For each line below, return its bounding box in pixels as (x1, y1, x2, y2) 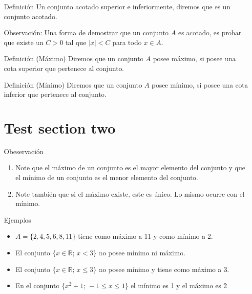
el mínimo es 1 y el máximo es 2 (130, 280, 227, 291)
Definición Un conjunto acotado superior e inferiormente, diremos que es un (4, 1, 231, 11)
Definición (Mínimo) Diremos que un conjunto (4, 79, 142, 90)
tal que (65, 37, 86, 47)
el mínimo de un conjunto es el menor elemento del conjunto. (15, 172, 198, 182)
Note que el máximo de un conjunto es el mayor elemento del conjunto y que (15, 162, 246, 173)
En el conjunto (15, 280, 60, 291)
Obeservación (4, 146, 44, 156)
